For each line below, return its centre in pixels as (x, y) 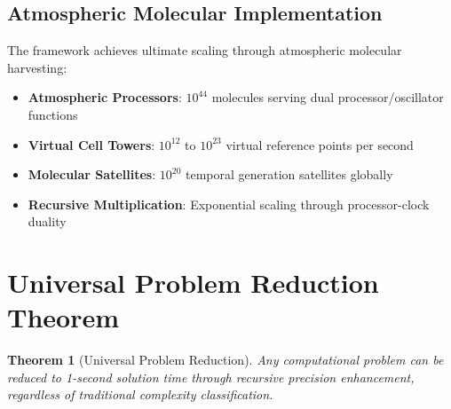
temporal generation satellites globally (289, 174)
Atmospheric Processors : (105, 97)
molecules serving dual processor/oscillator (328, 97)
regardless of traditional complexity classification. (140, 394)
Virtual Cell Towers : (91, 144)
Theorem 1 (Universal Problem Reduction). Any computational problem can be (225, 360)
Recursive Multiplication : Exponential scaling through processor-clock (229, 204)
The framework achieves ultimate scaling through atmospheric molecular (205, 50)
